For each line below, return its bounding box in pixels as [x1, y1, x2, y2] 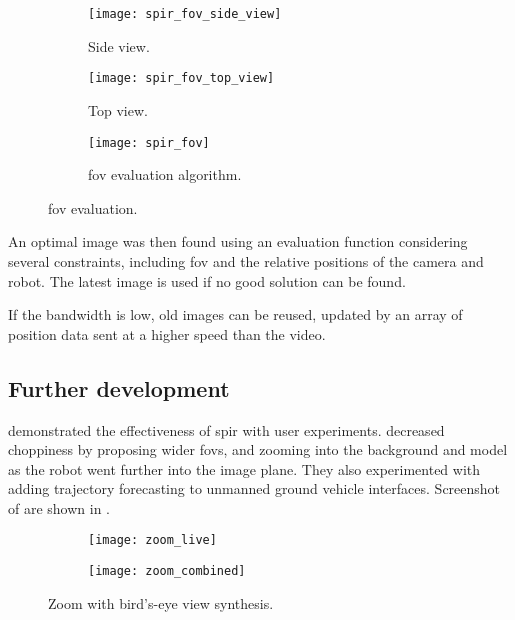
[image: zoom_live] [88, 533, 217, 548]
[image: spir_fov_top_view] [88, 71, 275, 86]
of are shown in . [8, 497, 111, 518]
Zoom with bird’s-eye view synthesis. [48, 592, 274, 613]
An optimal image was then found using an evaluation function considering [8, 231, 468, 252]
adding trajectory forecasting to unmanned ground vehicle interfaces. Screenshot [8, 478, 501, 499]
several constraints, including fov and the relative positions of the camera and [8, 250, 484, 271]
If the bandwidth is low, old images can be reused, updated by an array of [8, 304, 463, 325]
